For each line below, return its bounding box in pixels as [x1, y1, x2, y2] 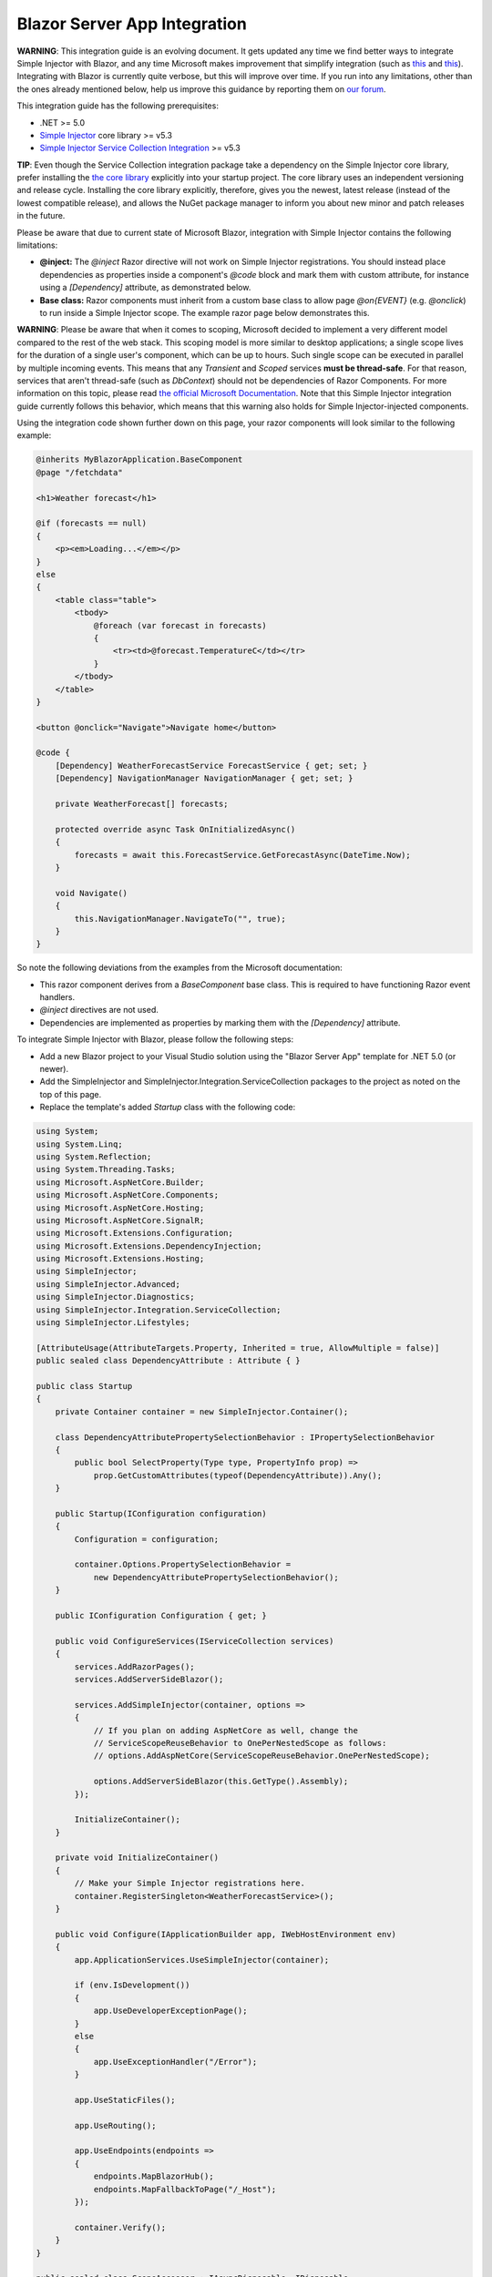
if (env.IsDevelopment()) [74, 1980, 190, 1990]
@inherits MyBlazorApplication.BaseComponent [36, 454, 243, 465]
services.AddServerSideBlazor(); [74, 1674, 224, 1684]
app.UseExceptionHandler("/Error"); [93, 2057, 258, 2067]
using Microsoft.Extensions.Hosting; [36, 1253, 205, 1264]
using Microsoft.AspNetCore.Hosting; [36, 1202, 205, 1213]
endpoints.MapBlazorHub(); [93, 2171, 214, 2181]
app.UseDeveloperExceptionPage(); [93, 2006, 248, 2017]
